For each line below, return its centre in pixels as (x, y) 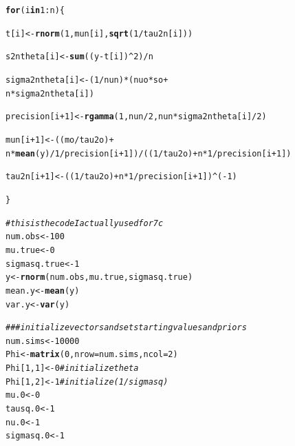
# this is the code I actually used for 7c (85, 223)
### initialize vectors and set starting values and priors (126, 328)
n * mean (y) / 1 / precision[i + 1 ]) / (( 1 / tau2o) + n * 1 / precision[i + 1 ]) (149, 153)
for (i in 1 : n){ (35, 10)
